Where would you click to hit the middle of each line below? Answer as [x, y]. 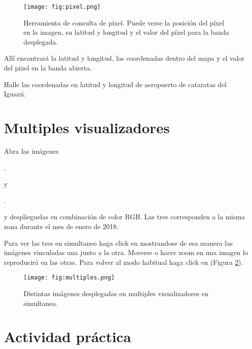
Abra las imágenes [31, 151]
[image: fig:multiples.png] [69, 278]
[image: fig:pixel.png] [62, 7]
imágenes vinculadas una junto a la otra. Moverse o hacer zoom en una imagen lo [126, 252]
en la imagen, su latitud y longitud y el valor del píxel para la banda [126, 32]
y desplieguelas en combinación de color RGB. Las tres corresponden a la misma [125, 217]
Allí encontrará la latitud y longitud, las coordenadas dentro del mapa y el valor [124, 58]
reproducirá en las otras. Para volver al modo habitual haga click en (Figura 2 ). [124, 262]
